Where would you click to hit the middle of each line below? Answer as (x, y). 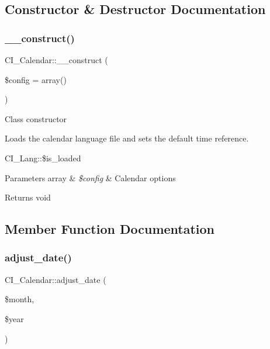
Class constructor (36, 118)
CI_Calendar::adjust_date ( (56, 279)
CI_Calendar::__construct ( (56, 60)
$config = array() (36, 79)
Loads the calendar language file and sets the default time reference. (127, 138)
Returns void (28, 197)
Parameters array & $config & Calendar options (90, 177)
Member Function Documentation (110, 229)
